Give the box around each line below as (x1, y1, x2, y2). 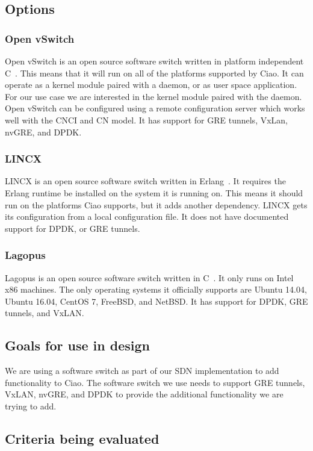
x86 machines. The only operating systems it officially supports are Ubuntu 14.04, (5, 283, 307, 296)
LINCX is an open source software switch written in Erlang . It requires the (5, 175, 286, 187)
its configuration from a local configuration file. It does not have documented (5, 210, 289, 223)
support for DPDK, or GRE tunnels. (5, 222, 140, 234)
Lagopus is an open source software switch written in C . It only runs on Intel (5, 271, 294, 284)
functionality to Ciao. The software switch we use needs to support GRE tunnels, (5, 376, 305, 388)
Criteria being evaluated (5, 429, 160, 447)
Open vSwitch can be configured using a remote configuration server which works (5, 102, 305, 114)
